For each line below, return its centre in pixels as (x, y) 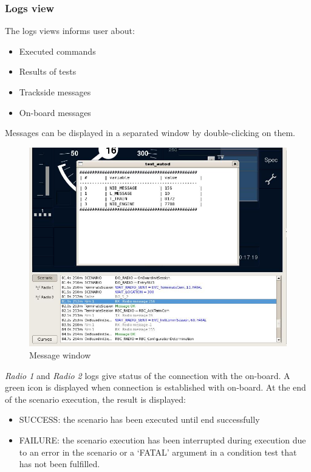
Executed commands (57, 51)
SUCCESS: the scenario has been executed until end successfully (139, 419)
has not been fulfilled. (60, 464)
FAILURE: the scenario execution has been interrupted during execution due (162, 440)
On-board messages (55, 112)
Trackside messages (55, 92)
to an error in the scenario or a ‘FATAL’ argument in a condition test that (158, 452)
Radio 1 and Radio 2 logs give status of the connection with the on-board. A (148, 375)
